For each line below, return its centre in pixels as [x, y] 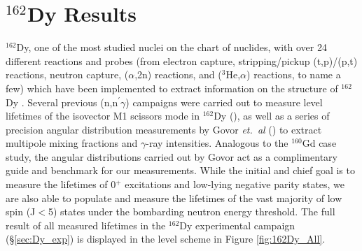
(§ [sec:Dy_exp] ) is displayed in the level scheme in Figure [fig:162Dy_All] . [166, 239]
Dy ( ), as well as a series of [272, 116]
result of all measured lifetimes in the [86, 225]
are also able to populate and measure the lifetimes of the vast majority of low [174, 198]
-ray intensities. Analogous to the [217, 143]
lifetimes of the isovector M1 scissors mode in [103, 116]
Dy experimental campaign [237, 225]
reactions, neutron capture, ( [67, 74]
